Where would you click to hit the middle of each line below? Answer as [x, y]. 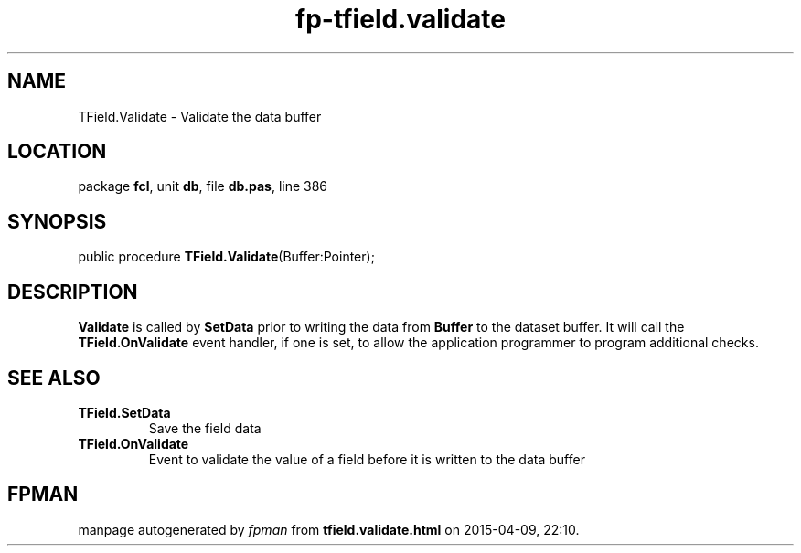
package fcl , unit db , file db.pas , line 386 [203, 186]
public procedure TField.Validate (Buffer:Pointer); [226, 257]
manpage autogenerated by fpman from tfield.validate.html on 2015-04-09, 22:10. [329, 529]
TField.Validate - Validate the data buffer [200, 116]
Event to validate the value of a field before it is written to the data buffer [367, 459]
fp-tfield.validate [400, 19]
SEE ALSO [54, 378]
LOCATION [57, 152]
